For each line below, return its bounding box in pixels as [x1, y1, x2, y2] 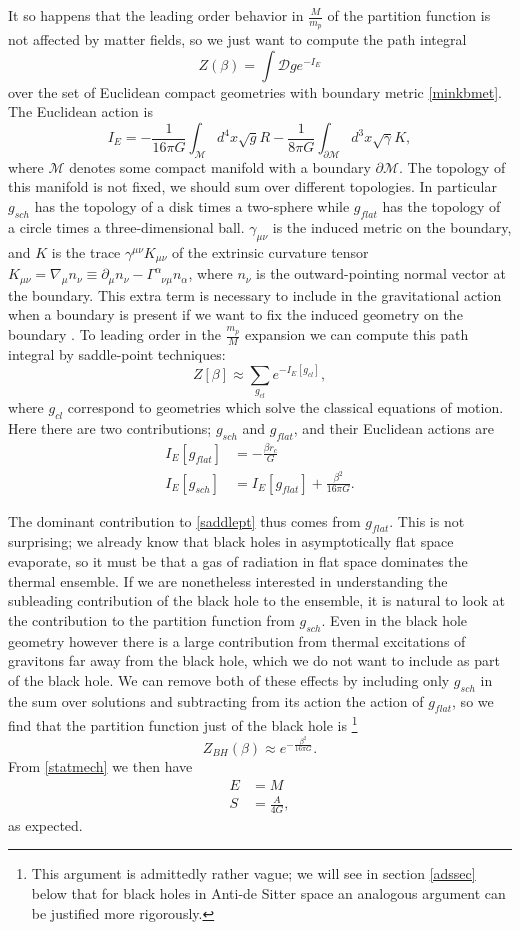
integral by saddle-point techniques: [8, 343, 226, 364]
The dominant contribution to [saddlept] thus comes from [8, 510, 361, 531]
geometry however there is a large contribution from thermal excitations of [8, 630, 466, 651]
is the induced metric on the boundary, [272, 216, 512, 237]
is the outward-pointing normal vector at [256, 263, 506, 284]
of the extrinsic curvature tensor [171, 241, 369, 262]
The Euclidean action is [8, 101, 153, 122]
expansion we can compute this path [244, 324, 469, 345]
